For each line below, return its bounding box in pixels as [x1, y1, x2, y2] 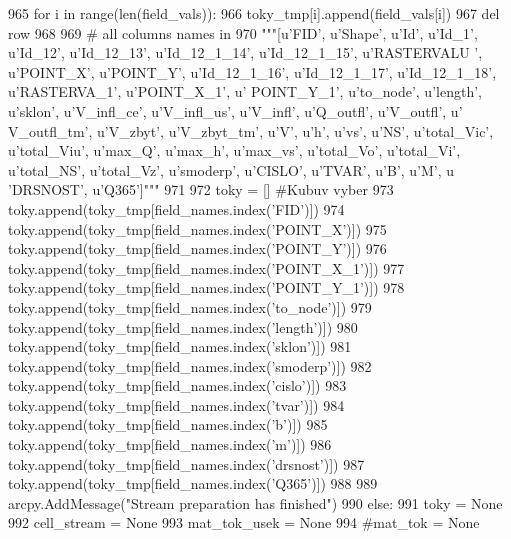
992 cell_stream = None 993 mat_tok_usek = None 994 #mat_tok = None [8, 512, 480, 533]
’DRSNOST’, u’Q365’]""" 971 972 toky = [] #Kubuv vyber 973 [8, 179, 394, 200]
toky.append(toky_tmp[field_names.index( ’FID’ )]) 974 [8, 198, 345, 219]
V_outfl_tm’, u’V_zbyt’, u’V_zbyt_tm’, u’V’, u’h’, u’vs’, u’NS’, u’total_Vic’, [8, 120, 494, 141]
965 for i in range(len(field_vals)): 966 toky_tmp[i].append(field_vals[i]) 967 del [8, 3, 500, 23]
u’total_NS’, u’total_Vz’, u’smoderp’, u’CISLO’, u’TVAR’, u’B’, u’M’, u [8, 159, 455, 180]
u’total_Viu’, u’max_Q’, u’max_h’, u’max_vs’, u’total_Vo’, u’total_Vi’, [8, 140, 461, 161]
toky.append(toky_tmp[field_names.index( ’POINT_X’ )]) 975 [8, 218, 387, 239]
